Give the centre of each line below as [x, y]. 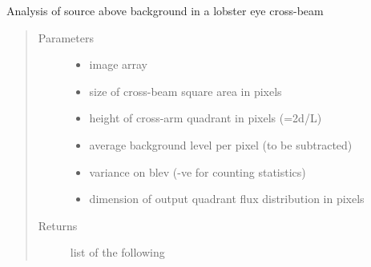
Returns [58, 225]
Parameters [66, 37]
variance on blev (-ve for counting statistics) [198, 171]
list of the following [117, 252]
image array [119, 64]
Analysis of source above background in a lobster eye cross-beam [165, 10]
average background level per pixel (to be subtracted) [221, 144]
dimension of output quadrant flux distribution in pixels [227, 199]
